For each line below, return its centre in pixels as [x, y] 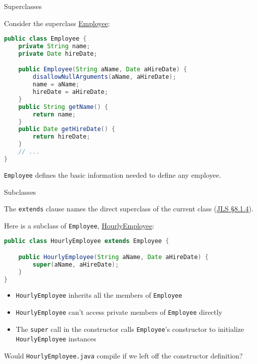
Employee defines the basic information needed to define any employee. [113, 174]
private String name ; [54, 46]
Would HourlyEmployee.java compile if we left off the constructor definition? [123, 356]
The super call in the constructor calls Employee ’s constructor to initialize [130, 329]
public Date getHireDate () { [67, 129]
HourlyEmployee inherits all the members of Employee [99, 295]
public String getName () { [63, 107]
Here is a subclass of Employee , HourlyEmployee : [79, 225]
